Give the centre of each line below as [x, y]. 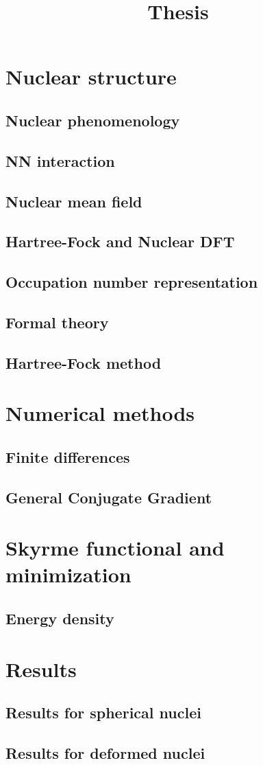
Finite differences [68, 456]
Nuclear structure [91, 77]
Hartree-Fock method [84, 362]
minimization [68, 574]
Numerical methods [100, 413]
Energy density [60, 618]
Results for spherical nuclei [103, 712]
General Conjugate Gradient [109, 497]
